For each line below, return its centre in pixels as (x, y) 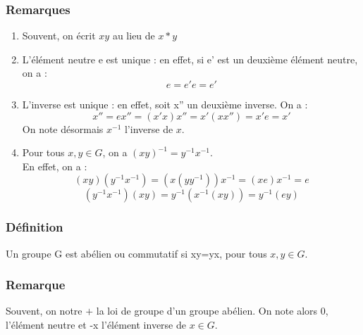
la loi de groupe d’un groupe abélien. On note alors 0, (212, 311)
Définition (35, 227)
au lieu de (134, 36)
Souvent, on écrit (59, 36)
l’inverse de (149, 128)
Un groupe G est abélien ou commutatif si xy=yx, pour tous (136, 253)
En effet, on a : (55, 166)
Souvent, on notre (44, 311)
